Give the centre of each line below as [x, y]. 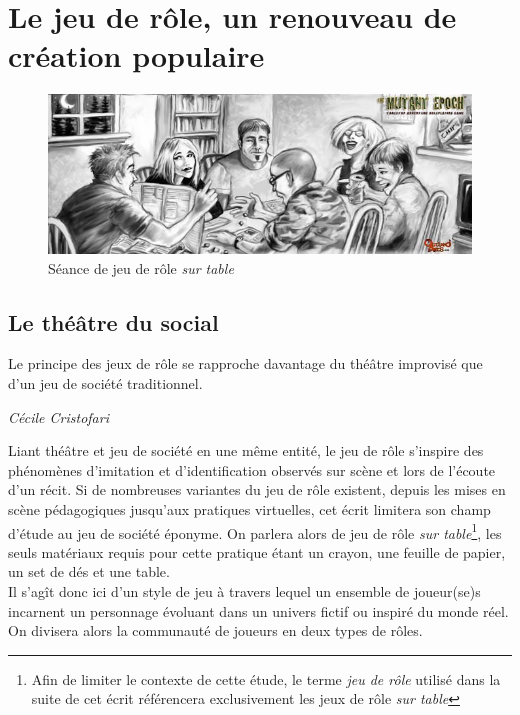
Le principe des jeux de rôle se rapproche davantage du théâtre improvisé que [245, 363]
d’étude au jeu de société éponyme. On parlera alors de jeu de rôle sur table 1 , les [255, 531]
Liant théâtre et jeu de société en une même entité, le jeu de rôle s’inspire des [246, 450]
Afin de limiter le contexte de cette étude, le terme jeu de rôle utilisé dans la [266, 678]
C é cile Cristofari [58, 416]
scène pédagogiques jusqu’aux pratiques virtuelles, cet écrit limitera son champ [249, 508]
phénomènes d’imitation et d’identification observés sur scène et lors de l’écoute [252, 469]
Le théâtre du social [113, 321]
